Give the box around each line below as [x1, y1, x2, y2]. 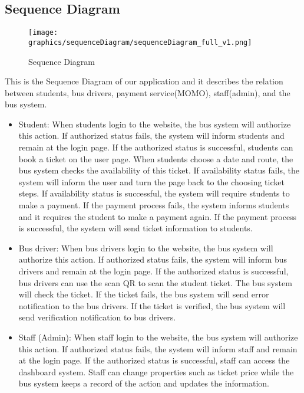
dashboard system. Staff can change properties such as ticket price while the [18, 365, 294, 378]
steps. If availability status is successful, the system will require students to [18, 187, 290, 199]
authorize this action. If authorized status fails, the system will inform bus [18, 253, 288, 266]
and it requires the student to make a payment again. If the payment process [18, 210, 297, 222]
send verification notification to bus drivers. [18, 311, 176, 323]
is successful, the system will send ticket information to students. [18, 222, 253, 234]
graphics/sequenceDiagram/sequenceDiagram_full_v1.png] [28, 38, 252, 47]
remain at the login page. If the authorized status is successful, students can [18, 141, 293, 153]
